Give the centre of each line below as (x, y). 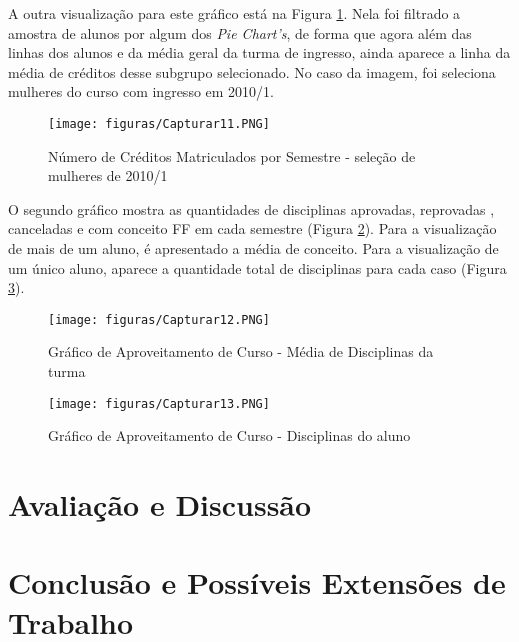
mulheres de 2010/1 (108, 175)
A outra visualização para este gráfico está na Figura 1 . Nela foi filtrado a (234, 13)
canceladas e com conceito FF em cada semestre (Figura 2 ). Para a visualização (252, 228)
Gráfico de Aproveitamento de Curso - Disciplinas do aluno (229, 435)
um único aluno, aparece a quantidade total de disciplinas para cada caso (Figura (257, 267)
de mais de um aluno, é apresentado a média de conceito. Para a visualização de (253, 248)
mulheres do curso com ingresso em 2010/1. (141, 91)
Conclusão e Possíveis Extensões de (257, 582)
